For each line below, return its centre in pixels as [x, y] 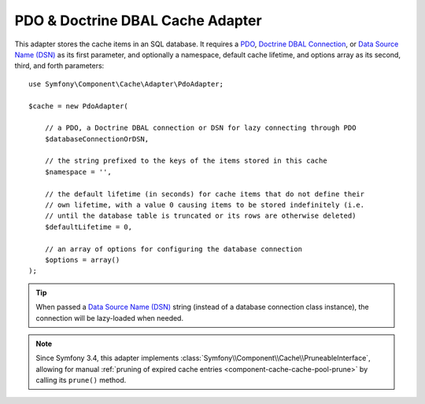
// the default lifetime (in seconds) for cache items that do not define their [205, 194]
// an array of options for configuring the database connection [174, 249]
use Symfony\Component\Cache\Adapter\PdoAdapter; [126, 84]
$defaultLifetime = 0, [89, 227]
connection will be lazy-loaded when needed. [110, 318]
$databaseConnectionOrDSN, [97, 139]
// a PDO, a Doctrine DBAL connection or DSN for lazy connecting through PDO [200, 128]
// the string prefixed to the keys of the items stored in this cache [186, 161]
